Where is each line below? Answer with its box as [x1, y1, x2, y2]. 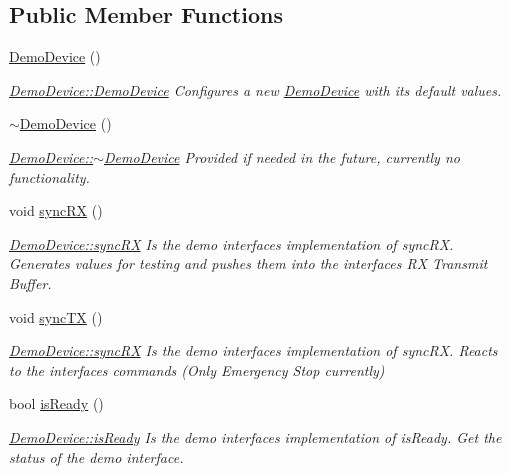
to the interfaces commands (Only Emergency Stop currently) [9, 359, 385, 380]
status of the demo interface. [9, 446, 184, 467]
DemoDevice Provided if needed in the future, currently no [103, 146, 460, 167]
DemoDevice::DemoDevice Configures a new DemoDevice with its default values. [9, 79, 502, 100]
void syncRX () [9, 200, 103, 221]
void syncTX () [9, 306, 103, 327]
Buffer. [9, 272, 52, 293]
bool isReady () [9, 393, 104, 414]
